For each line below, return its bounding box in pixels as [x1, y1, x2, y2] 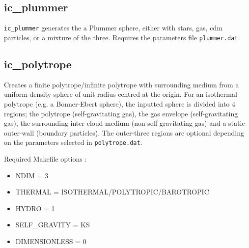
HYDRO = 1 [15, 203, 55, 213]
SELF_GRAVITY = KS [15, 220, 90, 230]
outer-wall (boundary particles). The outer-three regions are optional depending [4, 127, 244, 138]
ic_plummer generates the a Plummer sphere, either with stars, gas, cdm [4, 23, 222, 33]
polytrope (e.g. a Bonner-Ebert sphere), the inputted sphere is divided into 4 [4, 98, 236, 109]
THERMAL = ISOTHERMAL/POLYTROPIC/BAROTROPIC [15, 187, 209, 197]
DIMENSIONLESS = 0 [15, 236, 86, 246]
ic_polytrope [4, 56, 72, 71]
